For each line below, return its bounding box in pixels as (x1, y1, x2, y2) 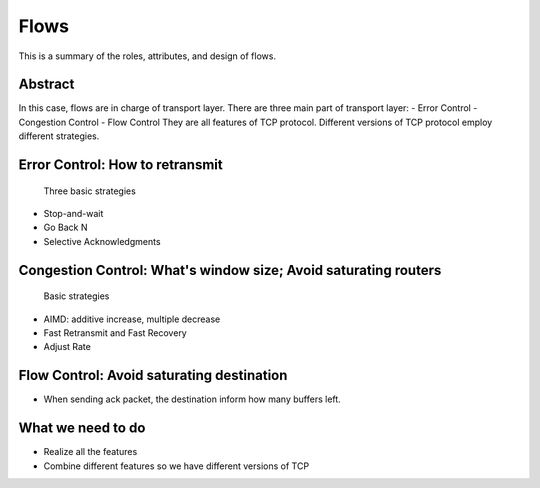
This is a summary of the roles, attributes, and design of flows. (18, 50, 277, 62)
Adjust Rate (43, 341, 92, 353)
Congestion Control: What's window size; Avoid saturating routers (18, 261, 442, 279)
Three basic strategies (43, 185, 137, 197)
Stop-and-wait (43, 208, 104, 220)
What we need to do (18, 420, 146, 437)
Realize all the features (43, 446, 138, 458)
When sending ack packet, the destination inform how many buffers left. (43, 393, 342, 405)
